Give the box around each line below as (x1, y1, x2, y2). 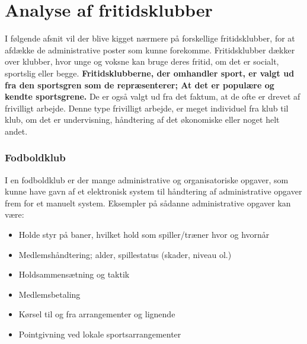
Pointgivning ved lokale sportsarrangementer (18, 328, 181, 340)
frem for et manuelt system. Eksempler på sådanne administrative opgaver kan (5, 196, 291, 209)
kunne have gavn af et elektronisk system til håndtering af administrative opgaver (5, 185, 302, 198)
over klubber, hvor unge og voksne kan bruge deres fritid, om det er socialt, (5, 55, 279, 68)
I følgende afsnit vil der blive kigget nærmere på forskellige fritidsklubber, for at (5, 32, 295, 44)
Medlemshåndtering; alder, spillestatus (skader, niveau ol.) (18, 248, 232, 260)
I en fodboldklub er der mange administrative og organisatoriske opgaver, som (5, 173, 289, 186)
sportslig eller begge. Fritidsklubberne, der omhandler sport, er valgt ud (5, 66, 295, 79)
